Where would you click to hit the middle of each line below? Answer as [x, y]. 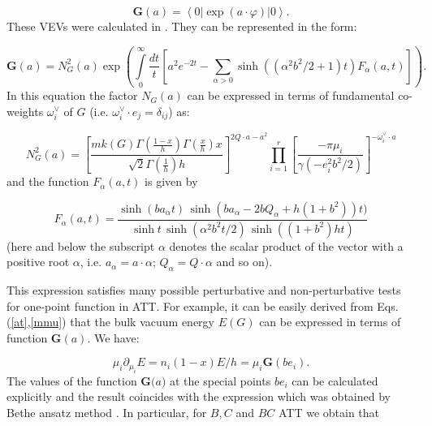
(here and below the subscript [81, 245]
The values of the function [72, 380]
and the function [48, 181]
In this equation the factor [72, 95]
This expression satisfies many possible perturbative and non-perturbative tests [204, 289]
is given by [171, 181]
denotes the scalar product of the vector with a [286, 245]
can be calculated [335, 380]
